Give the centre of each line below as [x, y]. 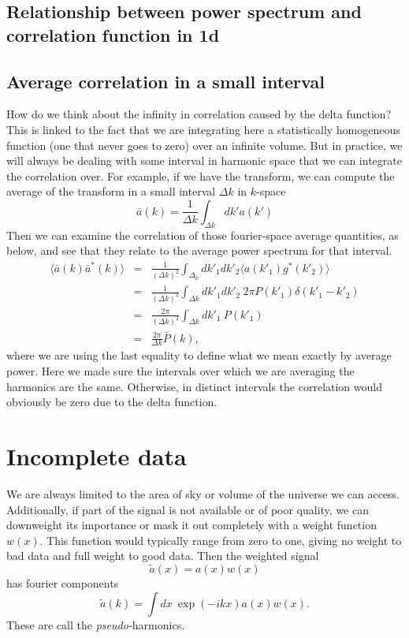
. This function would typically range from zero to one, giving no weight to [221, 540]
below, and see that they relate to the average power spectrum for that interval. [199, 250]
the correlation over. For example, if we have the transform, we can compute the [201, 175]
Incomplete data [97, 456]
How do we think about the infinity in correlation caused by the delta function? [199, 114]
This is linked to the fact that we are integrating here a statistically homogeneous [203, 129]
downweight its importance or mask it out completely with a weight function [191, 525]
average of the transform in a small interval [111, 191]
